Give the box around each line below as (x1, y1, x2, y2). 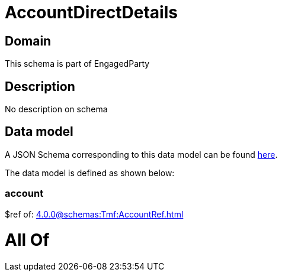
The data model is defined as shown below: (5, 167, 175, 178)
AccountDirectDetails (5, 2, 178, 22)
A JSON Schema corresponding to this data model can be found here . (5, 149, 278, 160)
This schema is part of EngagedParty (5, 59, 150, 69)
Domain (5, 33, 52, 48)
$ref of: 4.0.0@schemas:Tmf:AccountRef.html (5, 209, 184, 219)
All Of (5, 230, 50, 251)
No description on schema (5, 104, 108, 115)
